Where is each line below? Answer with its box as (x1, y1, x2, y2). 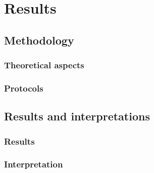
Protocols (4, 81, 43, 94)
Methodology (4, 32, 74, 48)
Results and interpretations (4, 108, 150, 124)
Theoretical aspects (4, 59, 84, 71)
